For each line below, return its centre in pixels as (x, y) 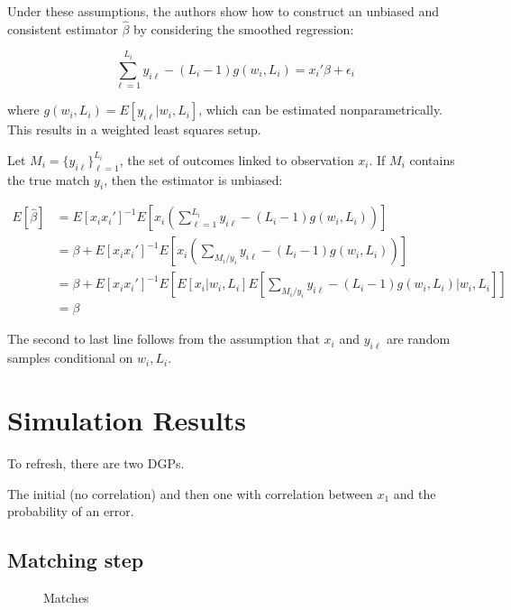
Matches (66, 597)
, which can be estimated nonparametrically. (321, 110)
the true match (49, 179)
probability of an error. (71, 511)
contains (432, 159)
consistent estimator (63, 28)
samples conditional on (70, 358)
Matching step (76, 560)
